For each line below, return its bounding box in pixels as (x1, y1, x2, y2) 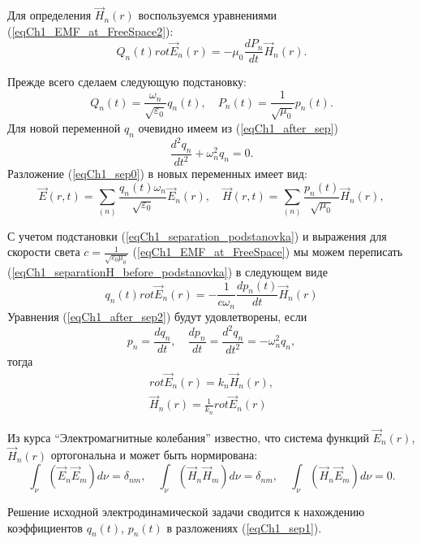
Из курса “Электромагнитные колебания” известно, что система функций (7, 428, 369, 445)
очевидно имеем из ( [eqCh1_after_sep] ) (138, 119, 338, 136)
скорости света (7, 243, 80, 260)
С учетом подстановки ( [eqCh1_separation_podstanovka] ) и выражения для (7, 227, 387, 244)
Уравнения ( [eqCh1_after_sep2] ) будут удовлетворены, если (7, 307, 307, 324)
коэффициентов (7, 519, 83, 536)
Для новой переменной (7, 119, 121, 136)
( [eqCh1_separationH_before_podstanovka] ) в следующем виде (7, 263, 328, 280)
